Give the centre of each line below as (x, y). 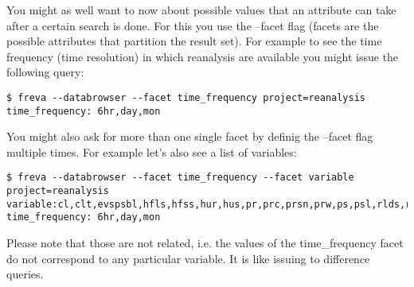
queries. (25, 274)
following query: (45, 72)
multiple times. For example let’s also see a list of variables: (152, 151)
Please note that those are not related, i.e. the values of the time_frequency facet (205, 243)
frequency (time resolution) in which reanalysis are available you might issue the (203, 56)
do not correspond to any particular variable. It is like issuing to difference (188, 258)
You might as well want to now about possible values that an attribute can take (201, 10)
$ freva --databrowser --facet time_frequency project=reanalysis (186, 97)
